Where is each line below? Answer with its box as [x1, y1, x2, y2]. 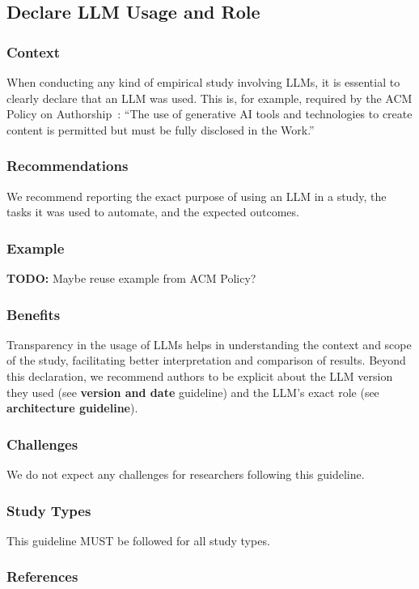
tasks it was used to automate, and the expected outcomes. [6, 203, 299, 220]
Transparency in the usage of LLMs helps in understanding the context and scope [6, 335, 412, 352]
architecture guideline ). [6, 399, 138, 416]
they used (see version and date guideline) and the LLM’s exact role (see [6, 383, 379, 400]
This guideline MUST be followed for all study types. [6, 531, 270, 548]
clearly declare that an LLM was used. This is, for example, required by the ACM [6, 89, 413, 106]
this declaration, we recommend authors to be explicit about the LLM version [6, 368, 393, 384]
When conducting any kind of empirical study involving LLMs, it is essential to [6, 74, 400, 90]
